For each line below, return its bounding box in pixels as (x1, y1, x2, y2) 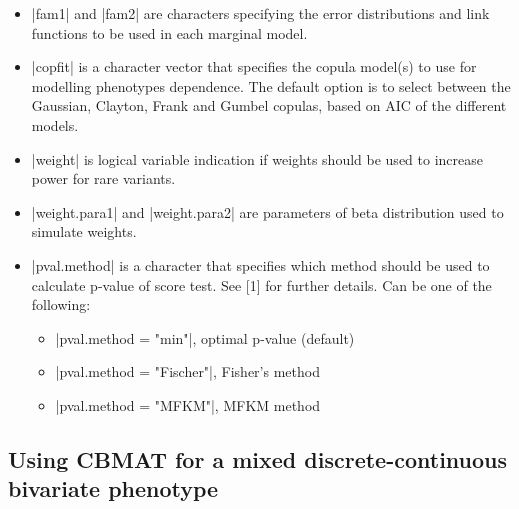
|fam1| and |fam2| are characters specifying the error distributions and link (31, 3, 490, 23)
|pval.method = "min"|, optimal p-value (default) (55, 327, 355, 348)
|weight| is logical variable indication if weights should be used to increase (31, 148, 483, 169)
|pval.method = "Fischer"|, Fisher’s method (55, 361, 320, 382)
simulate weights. (31, 221, 137, 242)
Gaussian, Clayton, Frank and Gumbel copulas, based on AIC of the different (31, 95, 507, 116)
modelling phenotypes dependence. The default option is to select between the (31, 75, 511, 96)
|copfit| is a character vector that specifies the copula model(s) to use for (31, 56, 477, 77)
